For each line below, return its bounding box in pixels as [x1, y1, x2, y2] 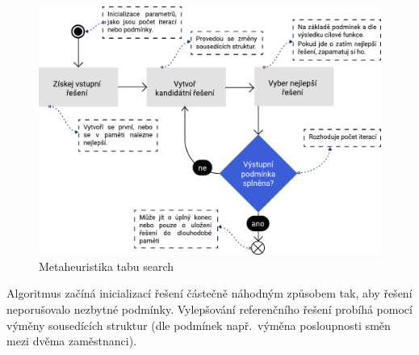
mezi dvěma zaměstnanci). [6, 332, 137, 349]
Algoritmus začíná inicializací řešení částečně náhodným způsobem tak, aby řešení [6, 285, 413, 302]
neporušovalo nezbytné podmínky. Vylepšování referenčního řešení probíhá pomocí [6, 301, 413, 318]
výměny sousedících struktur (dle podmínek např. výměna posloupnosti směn [6, 316, 391, 333]
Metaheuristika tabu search [39, 257, 174, 274]
